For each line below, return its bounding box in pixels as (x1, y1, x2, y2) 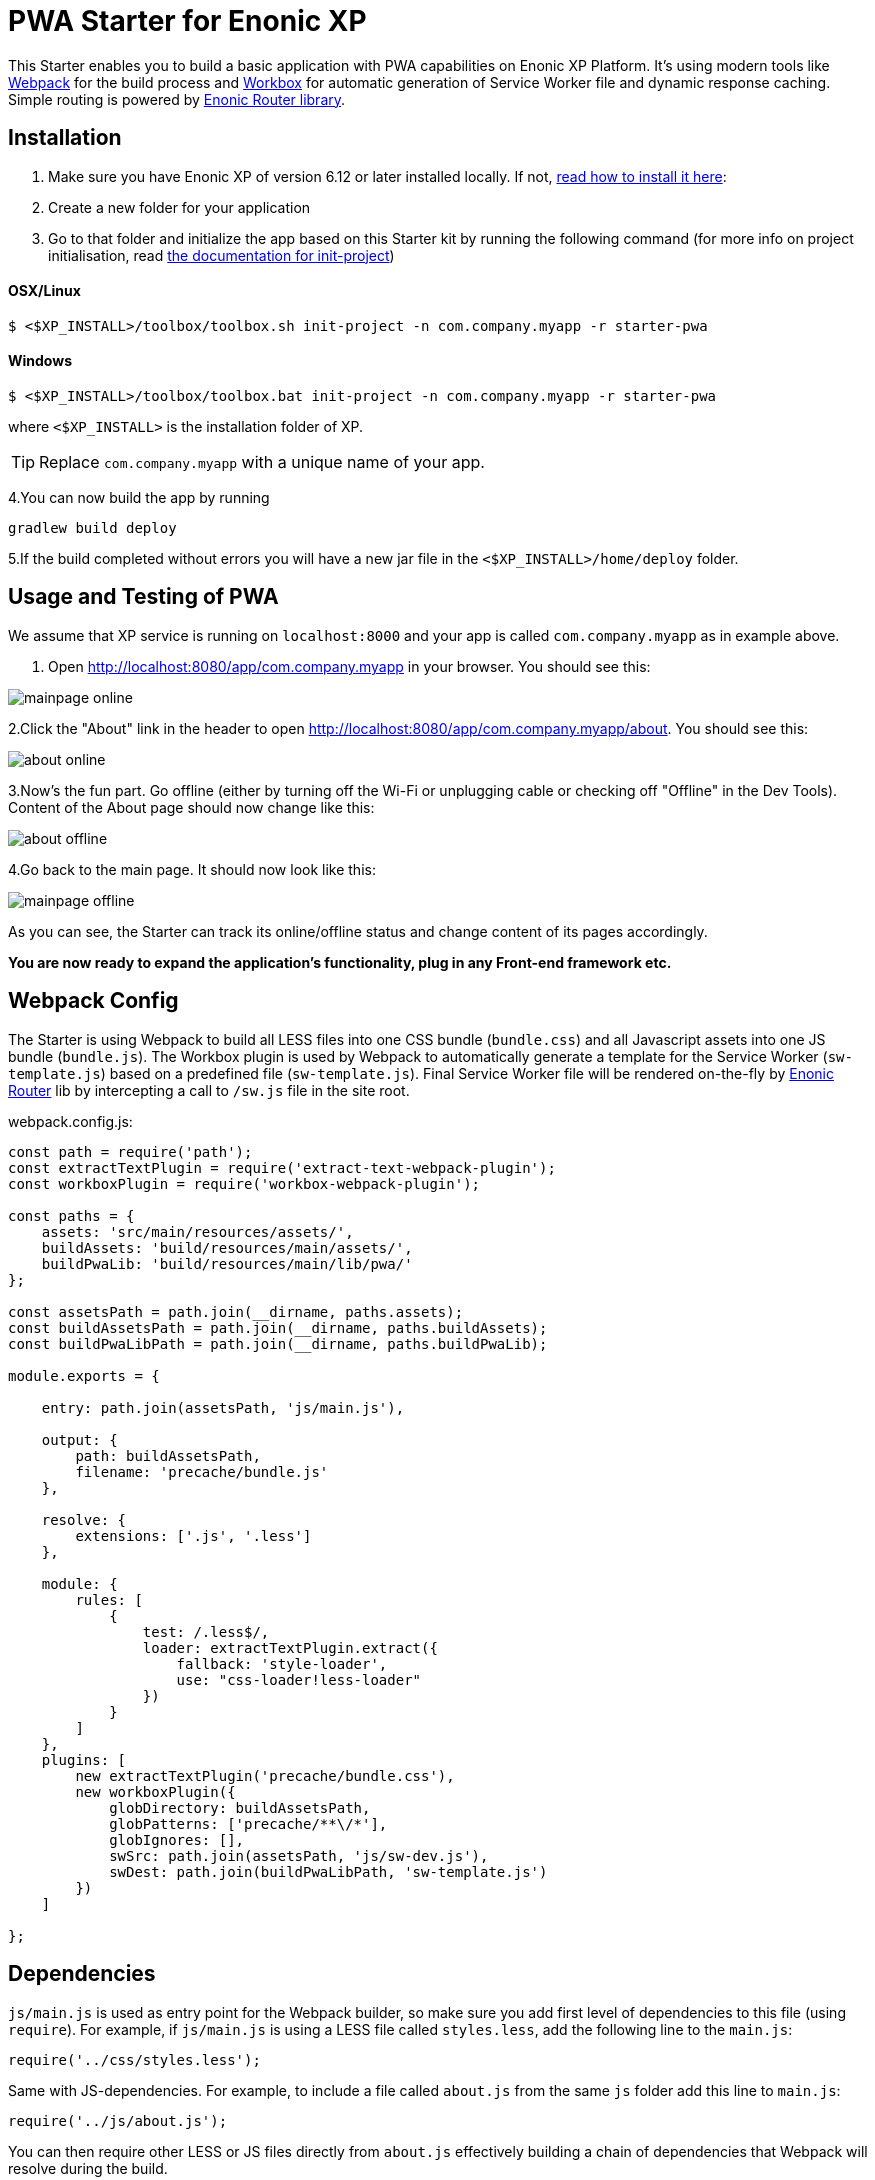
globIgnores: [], (109, 1831, 245, 1848)
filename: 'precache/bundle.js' (75, 1463, 329, 1480)
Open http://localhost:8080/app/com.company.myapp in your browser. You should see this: (48, 657, 651, 675)
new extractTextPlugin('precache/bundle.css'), (75, 1767, 455, 1784)
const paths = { (8, 1207, 135, 1224)
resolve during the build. (8, 2159, 168, 2177)
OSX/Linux (8, 282, 81, 300)
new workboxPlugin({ (75, 1783, 236, 1800)
